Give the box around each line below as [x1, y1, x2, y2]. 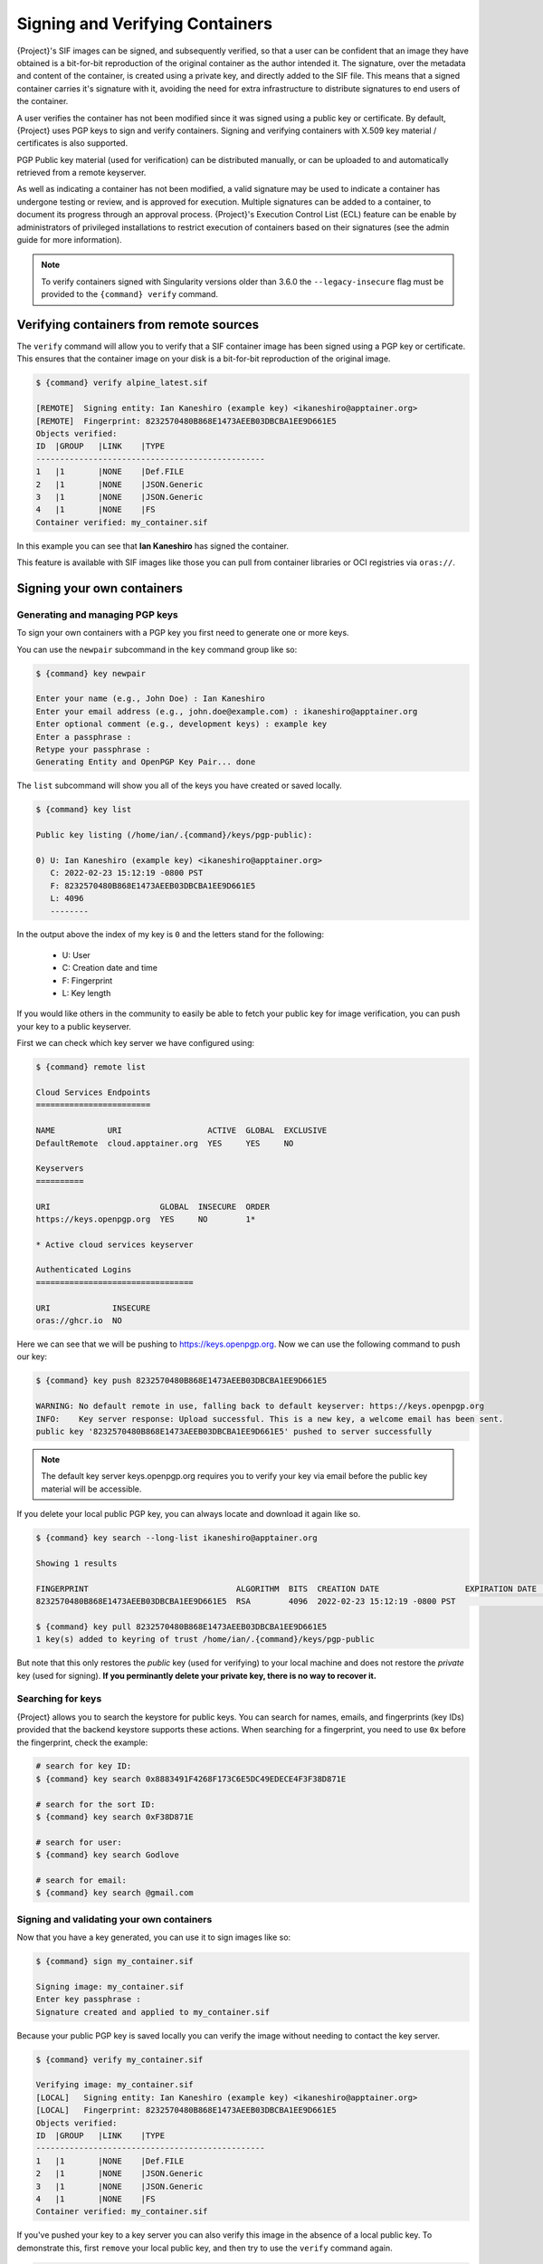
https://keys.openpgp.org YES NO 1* [35, 1214, 256, 1224]
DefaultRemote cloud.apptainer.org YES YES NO [35, 1137, 294, 1148]
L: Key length [62, 988, 111, 999]
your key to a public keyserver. [16, 1021, 131, 1031]
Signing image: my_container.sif [35, 1981, 185, 1991]
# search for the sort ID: [35, 1799, 156, 1809]
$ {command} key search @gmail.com [35, 1888, 194, 1898]
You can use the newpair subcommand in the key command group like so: [16, 644, 298, 655]
